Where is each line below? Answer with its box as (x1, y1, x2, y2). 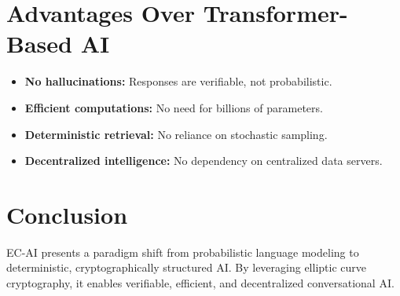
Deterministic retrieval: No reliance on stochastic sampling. (24, 126, 328, 142)
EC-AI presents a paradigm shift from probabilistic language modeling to (6, 243, 359, 260)
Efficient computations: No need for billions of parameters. (24, 99, 323, 115)
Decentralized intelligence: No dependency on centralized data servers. (24, 152, 383, 169)
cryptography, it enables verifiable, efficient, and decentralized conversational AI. (6, 275, 394, 291)
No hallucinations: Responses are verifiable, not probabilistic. (24, 73, 332, 90)
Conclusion (6, 198, 128, 230)
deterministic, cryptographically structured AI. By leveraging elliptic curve (6, 259, 366, 276)
